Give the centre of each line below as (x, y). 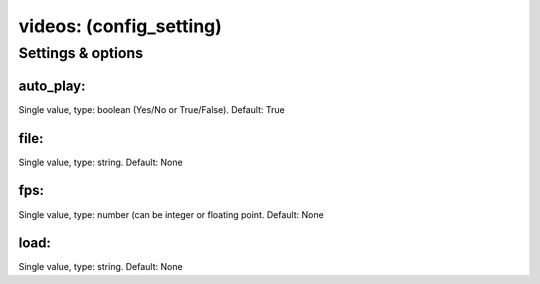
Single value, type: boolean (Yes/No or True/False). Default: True (151, 109)
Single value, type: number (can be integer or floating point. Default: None (171, 214)
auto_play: (52, 85)
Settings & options (81, 53)
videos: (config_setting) (120, 26)
